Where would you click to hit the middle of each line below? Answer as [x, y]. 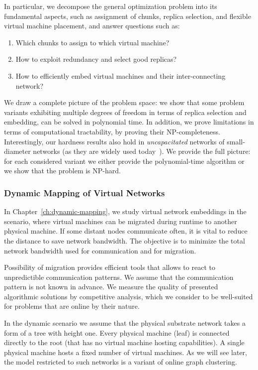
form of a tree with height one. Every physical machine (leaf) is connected [117, 332]
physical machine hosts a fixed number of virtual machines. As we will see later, [126, 352]
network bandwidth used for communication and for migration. [100, 250]
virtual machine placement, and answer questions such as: [92, 26]
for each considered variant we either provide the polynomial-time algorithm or [124, 161]
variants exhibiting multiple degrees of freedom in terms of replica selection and [125, 112]
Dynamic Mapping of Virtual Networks [85, 192]
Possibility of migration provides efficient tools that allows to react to [110, 267]
